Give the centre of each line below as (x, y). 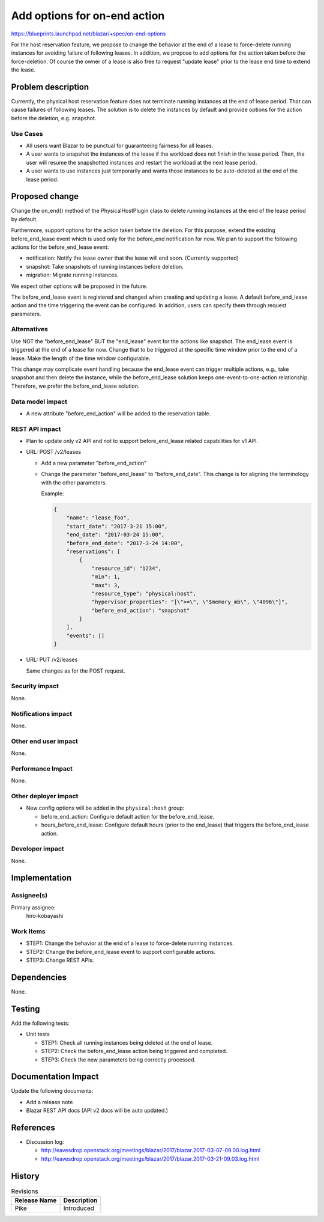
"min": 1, (106, 577)
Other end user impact (44, 741)
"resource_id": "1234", (127, 568)
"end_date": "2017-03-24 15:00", (115, 535)
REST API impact (36, 429)
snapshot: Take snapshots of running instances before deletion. (105, 266)
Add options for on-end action (88, 16)
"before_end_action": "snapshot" (141, 610)
